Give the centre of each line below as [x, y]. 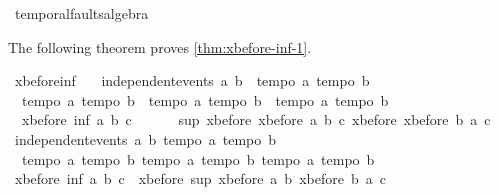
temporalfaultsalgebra [81, 13]
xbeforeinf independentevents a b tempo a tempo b [192, 80]
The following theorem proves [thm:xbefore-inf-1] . [160, 46]
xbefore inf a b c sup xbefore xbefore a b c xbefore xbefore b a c [256, 119]
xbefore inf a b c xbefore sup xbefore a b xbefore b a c [200, 178]
